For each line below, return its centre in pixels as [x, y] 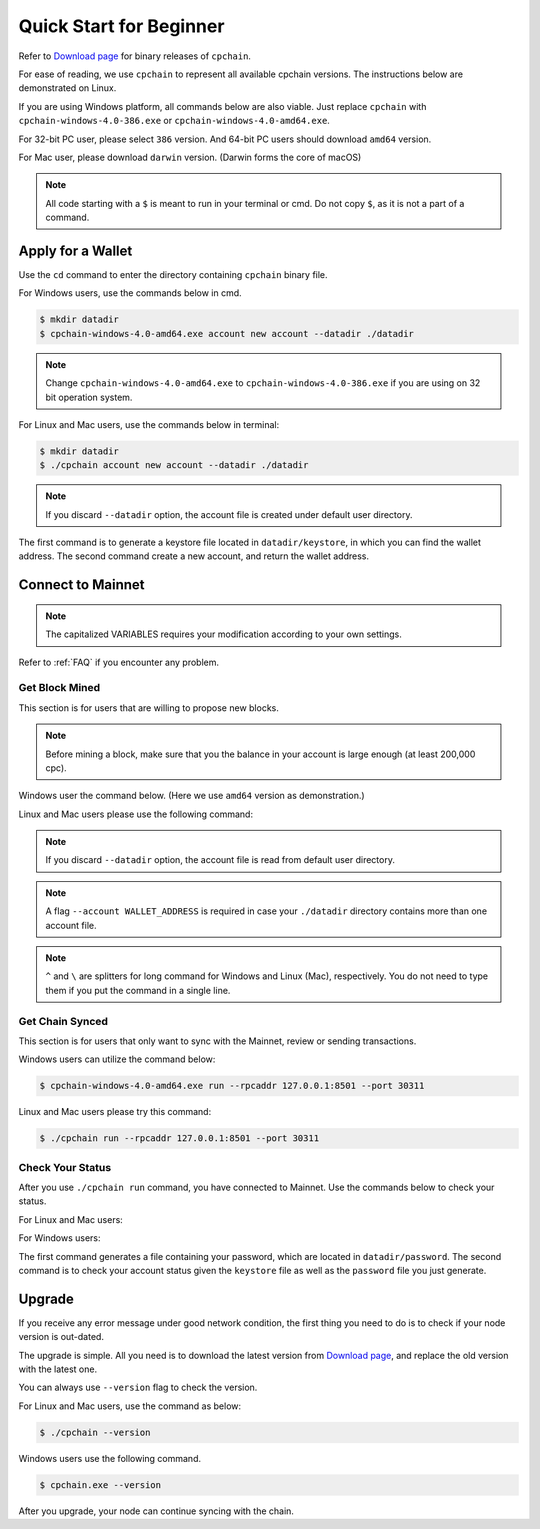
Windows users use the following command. [110, 1458]
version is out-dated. [61, 1337]
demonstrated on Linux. [67, 88]
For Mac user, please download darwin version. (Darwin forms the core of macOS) [190, 157]
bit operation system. [89, 397]
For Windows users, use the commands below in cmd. [130, 293]
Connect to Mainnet [81, 585]
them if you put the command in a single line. [138, 990]
